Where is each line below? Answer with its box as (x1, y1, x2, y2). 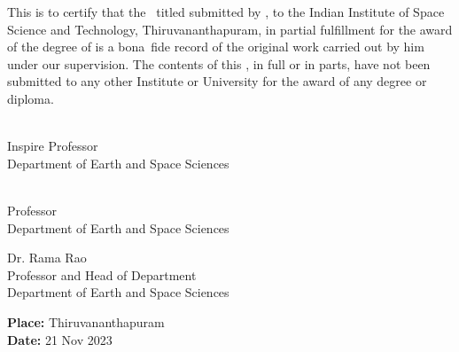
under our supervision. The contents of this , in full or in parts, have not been (7, 54, 431, 73)
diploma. (7, 89, 54, 107)
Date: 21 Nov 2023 (7, 330, 113, 348)
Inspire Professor (7, 137, 98, 155)
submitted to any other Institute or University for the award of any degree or (7, 72, 427, 90)
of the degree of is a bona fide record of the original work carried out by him (7, 37, 424, 56)
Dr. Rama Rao (7, 248, 87, 267)
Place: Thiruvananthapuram (7, 312, 165, 331)
